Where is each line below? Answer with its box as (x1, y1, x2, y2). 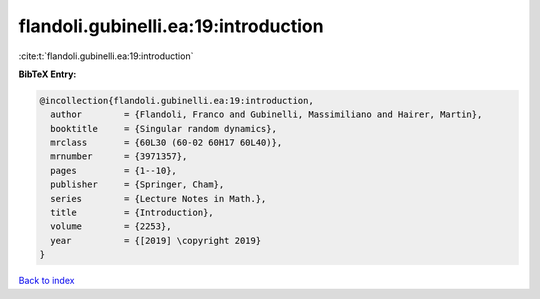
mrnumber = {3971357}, (50, 151, 188, 162)
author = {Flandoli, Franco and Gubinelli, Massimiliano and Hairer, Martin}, (50, 109, 483, 120)
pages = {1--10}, (50, 165, 177, 176)
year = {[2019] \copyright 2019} (50, 235, 262, 246)
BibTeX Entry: (18, 68, 77, 80)
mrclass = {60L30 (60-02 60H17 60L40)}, (50, 137, 283, 149)
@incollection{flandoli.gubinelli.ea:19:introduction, (39, 95, 314, 106)
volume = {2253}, (50, 221, 172, 232)
